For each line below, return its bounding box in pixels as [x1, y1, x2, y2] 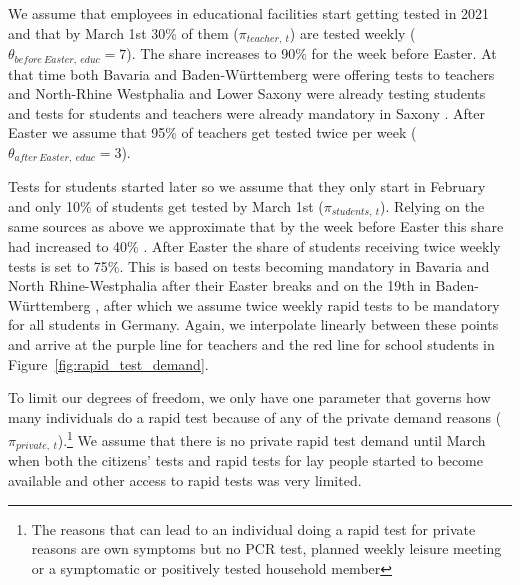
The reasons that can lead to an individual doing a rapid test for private [31, 518, 476, 539]
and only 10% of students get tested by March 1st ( [8, 195, 324, 216]
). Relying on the [380, 195, 485, 216]
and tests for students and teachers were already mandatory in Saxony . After [8, 102, 486, 123]
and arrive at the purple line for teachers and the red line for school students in [8, 333, 495, 354]
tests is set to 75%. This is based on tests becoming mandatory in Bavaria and [8, 255, 490, 276]
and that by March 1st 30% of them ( [8, 22, 239, 43]
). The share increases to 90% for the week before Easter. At [126, 43, 497, 64]
